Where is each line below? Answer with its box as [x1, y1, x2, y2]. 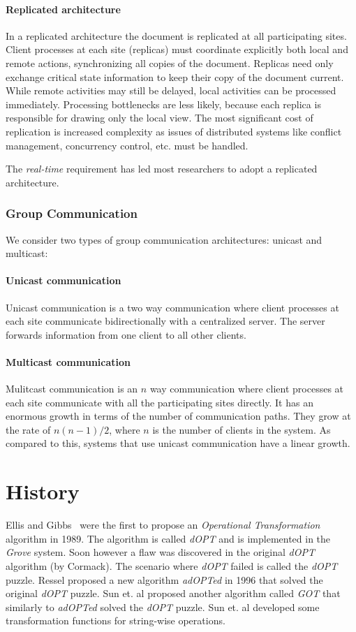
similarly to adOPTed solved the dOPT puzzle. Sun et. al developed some [6, 599, 320, 614]
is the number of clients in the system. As [152, 422, 331, 436]
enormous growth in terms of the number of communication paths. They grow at [6, 409, 351, 423]
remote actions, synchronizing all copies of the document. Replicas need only [6, 55, 334, 70]
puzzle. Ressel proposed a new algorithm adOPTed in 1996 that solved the [6, 572, 323, 587]
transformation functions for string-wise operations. [6, 613, 225, 628]
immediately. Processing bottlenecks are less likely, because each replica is [6, 96, 321, 111]
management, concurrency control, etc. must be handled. [6, 138, 249, 152]
